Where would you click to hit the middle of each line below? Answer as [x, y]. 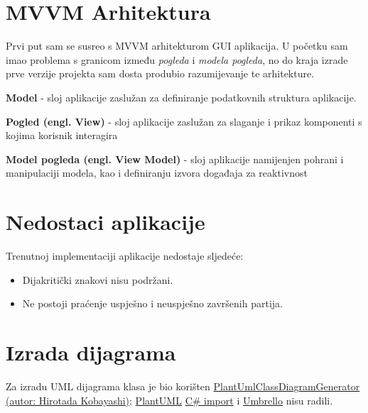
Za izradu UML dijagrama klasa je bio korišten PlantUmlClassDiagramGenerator [183, 386]
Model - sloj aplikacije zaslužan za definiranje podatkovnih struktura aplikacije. [181, 97]
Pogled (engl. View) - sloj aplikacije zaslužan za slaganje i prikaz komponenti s [184, 121]
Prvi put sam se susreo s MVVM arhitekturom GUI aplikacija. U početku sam [177, 46]
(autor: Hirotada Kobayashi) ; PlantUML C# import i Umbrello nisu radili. [169, 400]
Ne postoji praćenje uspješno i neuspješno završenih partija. [152, 303]
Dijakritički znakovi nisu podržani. [98, 279]
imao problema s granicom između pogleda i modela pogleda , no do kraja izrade [177, 59]
